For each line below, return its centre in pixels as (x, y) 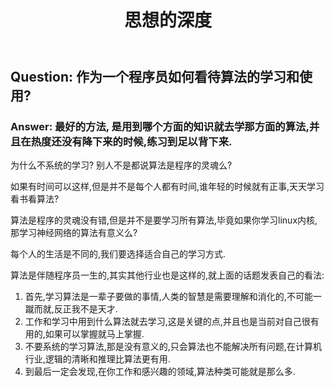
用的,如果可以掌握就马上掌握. (84, 334)
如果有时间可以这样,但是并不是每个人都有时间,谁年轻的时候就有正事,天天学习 (167, 187)
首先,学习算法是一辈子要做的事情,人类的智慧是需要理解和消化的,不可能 (168, 297)
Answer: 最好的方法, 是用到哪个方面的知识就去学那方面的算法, (160, 127)
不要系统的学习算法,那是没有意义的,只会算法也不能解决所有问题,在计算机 (173, 347)
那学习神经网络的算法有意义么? (74, 233)
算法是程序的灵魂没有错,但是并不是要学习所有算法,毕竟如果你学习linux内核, (164, 220)
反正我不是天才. (85, 309)
